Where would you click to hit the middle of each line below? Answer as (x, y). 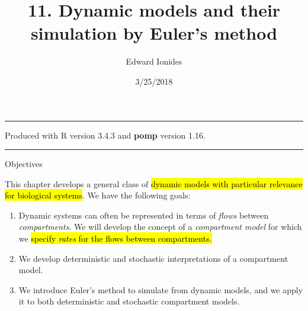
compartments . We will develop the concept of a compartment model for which (160, 227)
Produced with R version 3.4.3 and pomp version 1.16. (105, 135)
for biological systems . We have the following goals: (98, 195)
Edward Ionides (154, 61)
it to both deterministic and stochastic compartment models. (129, 301)
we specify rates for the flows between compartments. (115, 238)
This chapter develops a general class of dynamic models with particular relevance (154, 183)
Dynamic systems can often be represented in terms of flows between (144, 215)
